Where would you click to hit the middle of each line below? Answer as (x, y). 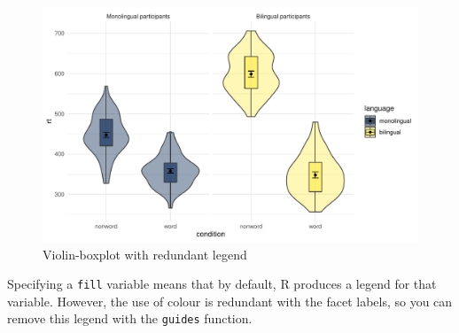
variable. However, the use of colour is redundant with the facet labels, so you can (230, 301)
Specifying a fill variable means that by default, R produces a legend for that (222, 284)
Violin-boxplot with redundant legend (145, 254)
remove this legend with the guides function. (130, 318)
